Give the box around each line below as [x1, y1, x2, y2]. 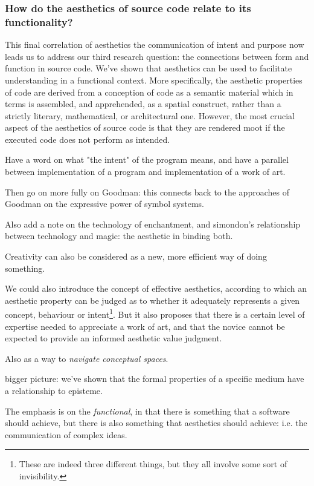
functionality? [5, 14, 73, 29]
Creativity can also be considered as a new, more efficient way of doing [5, 250, 267, 263]
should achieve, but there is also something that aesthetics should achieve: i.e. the [5, 416, 307, 429]
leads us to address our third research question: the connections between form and [5, 50, 309, 62]
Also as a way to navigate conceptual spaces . [5, 352, 168, 364]
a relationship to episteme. [5, 384, 103, 397]
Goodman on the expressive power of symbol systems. [5, 197, 204, 210]
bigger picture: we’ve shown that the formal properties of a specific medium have [5, 372, 304, 385]
